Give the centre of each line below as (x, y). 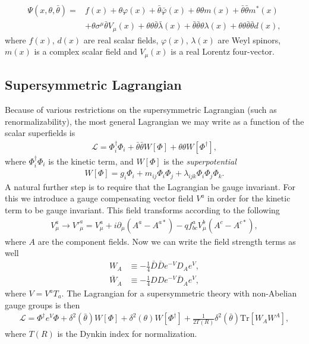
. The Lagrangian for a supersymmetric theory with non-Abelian (179, 293)
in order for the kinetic (249, 198)
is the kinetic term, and (91, 161)
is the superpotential (200, 161)
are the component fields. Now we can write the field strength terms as (167, 241)
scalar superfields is (40, 133)
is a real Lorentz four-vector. (223, 51)
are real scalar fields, (121, 40)
